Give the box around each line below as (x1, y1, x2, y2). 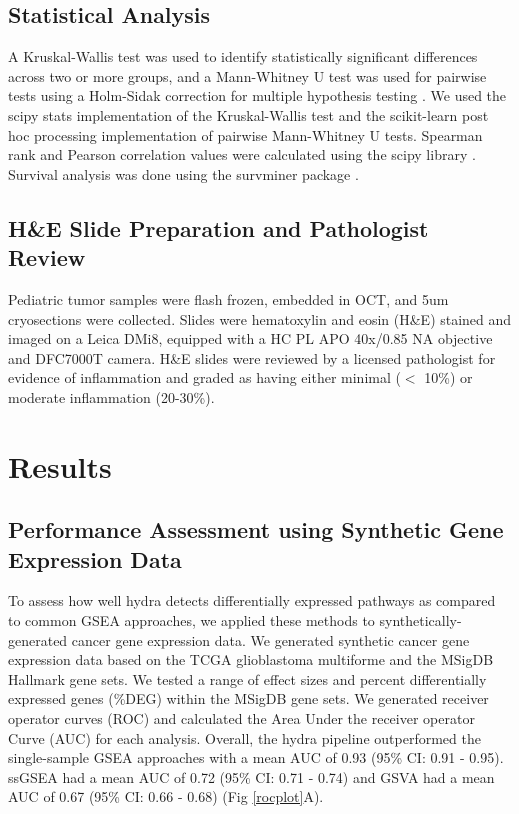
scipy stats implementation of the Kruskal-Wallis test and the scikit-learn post (8, 104, 489, 125)
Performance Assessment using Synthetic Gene (8, 514, 504, 545)
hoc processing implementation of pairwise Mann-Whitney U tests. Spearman (8, 124, 483, 145)
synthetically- (379, 610, 462, 631)
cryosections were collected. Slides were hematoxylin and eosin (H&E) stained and (8, 308, 512, 329)
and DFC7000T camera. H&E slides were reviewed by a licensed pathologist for (8, 347, 496, 368)
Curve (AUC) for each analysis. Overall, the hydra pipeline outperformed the (8, 727, 481, 748)
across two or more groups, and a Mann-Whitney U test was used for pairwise (8, 65, 487, 86)
